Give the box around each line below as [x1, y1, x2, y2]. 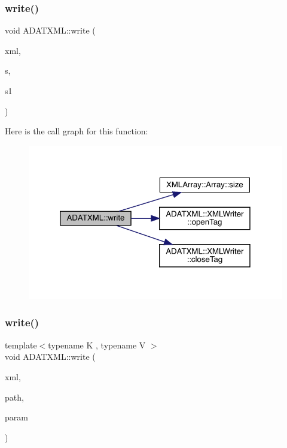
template [5, 338, 37, 351]
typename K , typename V [48, 338, 146, 351]
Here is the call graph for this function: [5, 125, 148, 137]
